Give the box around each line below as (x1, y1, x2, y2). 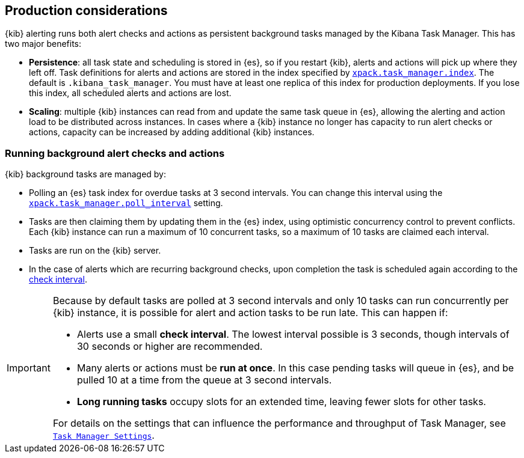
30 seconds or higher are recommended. (76, 340, 263, 353)
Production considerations (5, 3, 168, 18)
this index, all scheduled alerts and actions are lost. (29, 88, 232, 99)
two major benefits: (5, 38, 82, 49)
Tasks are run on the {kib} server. (29, 245, 161, 256)
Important (7, 362, 51, 374)
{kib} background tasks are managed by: (5, 169, 167, 180)
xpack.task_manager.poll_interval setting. (29, 198, 223, 209)
